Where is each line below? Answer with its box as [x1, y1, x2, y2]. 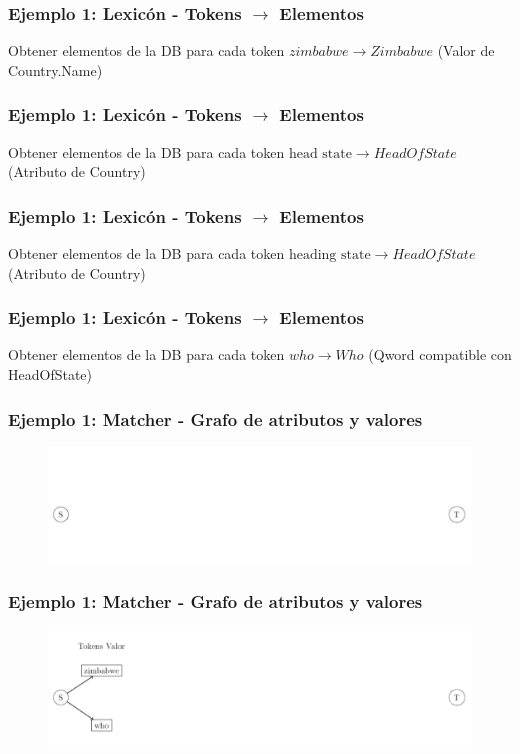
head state [288, 146, 352, 161]
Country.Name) [8, 59, 103, 80]
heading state [288, 248, 371, 263]
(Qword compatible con [368, 344, 512, 365]
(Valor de [437, 40, 495, 61]
